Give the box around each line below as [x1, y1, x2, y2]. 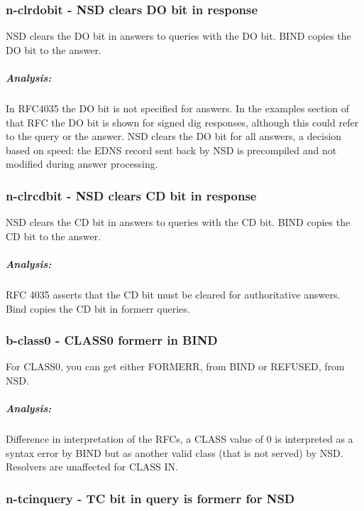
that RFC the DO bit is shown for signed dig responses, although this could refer [6, 114, 359, 129]
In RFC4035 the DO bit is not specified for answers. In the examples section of [6, 100, 350, 115]
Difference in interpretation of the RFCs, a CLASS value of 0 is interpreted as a [6, 431, 353, 446]
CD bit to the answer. [6, 228, 101, 243]
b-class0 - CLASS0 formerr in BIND [6, 331, 218, 349]
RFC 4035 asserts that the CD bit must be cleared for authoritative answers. [6, 286, 341, 301]
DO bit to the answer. [6, 42, 101, 57]
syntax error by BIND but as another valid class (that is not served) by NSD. [6, 445, 343, 460]
